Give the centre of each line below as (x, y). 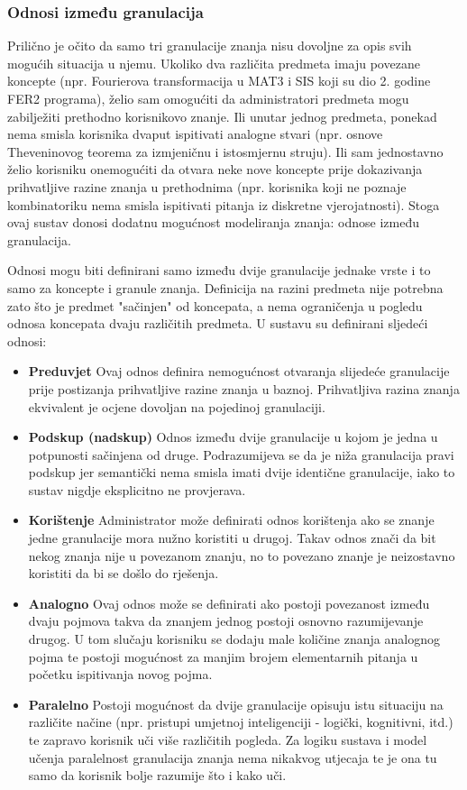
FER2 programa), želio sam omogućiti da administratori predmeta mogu (208, 98)
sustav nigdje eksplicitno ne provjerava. (137, 489)
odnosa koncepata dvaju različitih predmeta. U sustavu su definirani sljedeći (218, 323)
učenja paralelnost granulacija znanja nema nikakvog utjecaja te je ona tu (233, 757)
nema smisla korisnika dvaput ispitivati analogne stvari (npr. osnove (195, 134)
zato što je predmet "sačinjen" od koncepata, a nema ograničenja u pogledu (215, 305)
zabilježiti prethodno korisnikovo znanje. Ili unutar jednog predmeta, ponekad (222, 116)
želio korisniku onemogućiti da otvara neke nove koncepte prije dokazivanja (215, 169)
